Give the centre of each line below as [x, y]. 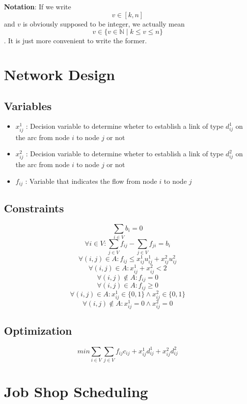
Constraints [34, 208]
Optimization [38, 331]
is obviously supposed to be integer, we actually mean [104, 23]
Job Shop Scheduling [76, 391]
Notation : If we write [38, 6]
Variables [28, 105]
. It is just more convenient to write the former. [75, 41]
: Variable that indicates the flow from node [91, 181]
